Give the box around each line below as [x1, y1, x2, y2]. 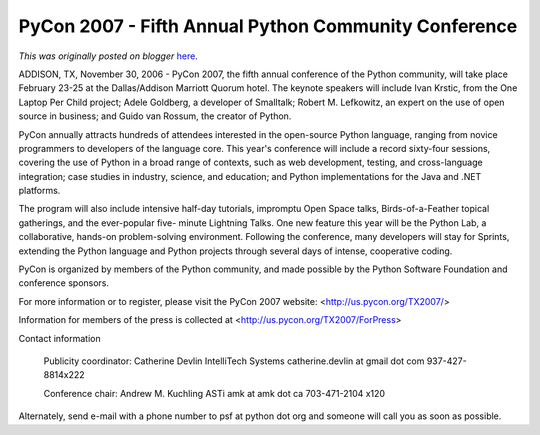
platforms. [18, 185, 61, 197]
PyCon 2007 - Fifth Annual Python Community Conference [18, 15, 518, 37]
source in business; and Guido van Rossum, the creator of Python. [18, 110, 292, 122]
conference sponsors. [18, 277, 110, 289]
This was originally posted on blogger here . [18, 50, 199, 62]
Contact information [18, 332, 101, 344]
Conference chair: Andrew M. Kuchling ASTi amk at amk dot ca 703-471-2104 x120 [43, 387, 385, 399]
